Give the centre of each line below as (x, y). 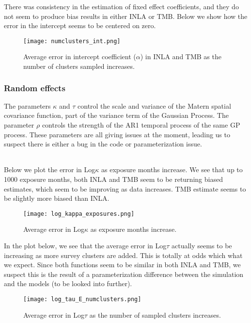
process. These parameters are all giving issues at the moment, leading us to (117, 134)
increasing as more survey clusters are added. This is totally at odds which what (123, 255)
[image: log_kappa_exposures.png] (79, 214)
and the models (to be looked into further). (68, 283)
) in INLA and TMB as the (181, 57)
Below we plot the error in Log (50, 170)
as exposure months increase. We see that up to (172, 170)
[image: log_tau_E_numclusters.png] (82, 299)
